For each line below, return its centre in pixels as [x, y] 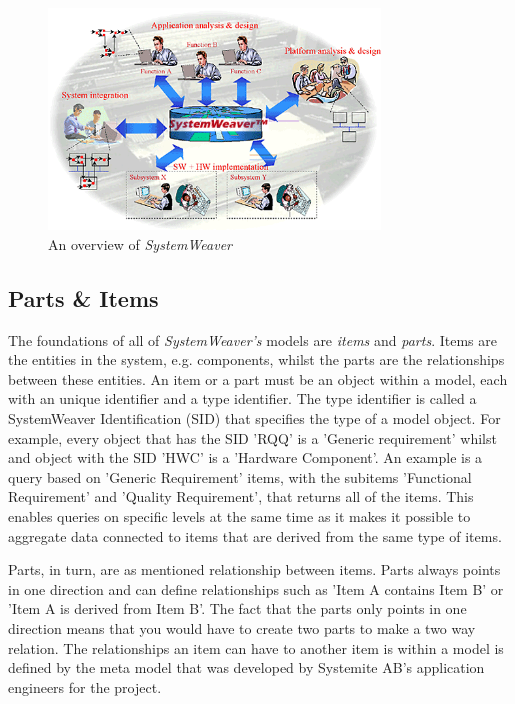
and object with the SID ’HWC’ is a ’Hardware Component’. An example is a [245, 457]
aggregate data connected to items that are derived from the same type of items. [255, 535]
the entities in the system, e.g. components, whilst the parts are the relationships [256, 359]
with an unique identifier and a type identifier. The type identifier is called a [242, 398]
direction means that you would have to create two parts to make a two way [242, 627]
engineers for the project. [85, 686]
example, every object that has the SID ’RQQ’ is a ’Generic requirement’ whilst [252, 437]
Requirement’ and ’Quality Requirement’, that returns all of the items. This [241, 496]
